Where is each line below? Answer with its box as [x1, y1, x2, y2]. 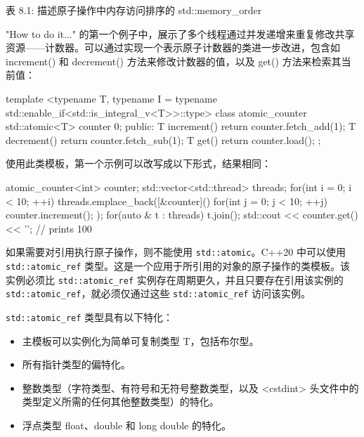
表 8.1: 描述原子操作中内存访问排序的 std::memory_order [6, 3, 262, 17]
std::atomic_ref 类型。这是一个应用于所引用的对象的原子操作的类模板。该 [6, 258, 351, 273]
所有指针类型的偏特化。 [22, 357, 131, 372]
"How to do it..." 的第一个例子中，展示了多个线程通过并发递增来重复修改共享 [6, 26, 355, 41]
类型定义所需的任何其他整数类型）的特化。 [22, 394, 219, 409]
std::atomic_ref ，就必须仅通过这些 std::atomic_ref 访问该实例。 [6, 286, 311, 301]
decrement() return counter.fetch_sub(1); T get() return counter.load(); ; [6, 132, 321, 147]
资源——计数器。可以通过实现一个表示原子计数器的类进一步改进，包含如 [6, 40, 340, 55]
